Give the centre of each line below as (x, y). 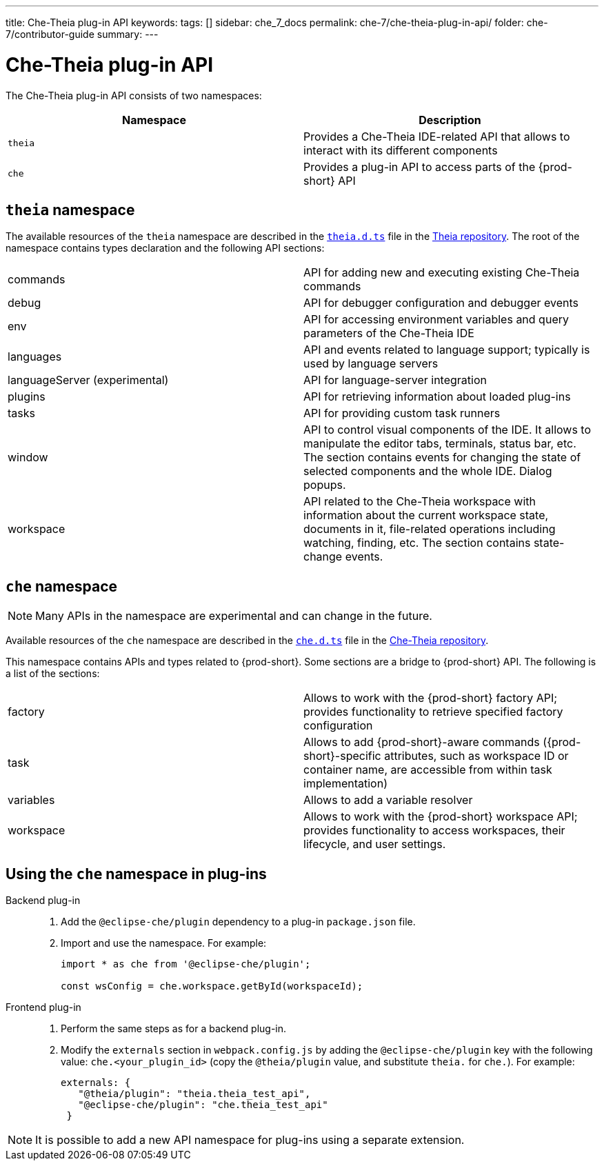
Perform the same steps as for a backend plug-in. (174, 1029)
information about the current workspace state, (426, 515)
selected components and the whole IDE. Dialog (428, 471)
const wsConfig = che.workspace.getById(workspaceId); (212, 986)
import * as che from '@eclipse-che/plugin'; (186, 964)
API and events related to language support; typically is (447, 350)
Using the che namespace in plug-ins (136, 874)
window (28, 458)
